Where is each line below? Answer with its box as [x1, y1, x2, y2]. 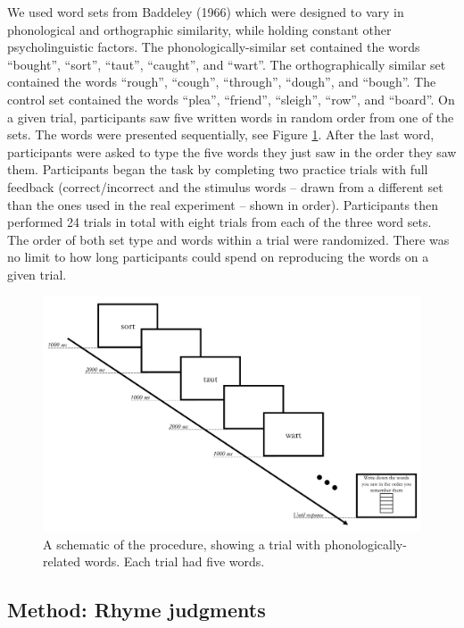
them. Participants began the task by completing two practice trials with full [7, 160, 428, 179]
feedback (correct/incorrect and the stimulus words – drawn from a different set [7, 177, 443, 196]
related [43, 552, 81, 571]
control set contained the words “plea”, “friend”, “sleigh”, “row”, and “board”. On [7, 89, 455, 108]
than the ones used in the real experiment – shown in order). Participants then [7, 195, 438, 214]
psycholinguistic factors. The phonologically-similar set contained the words [7, 38, 420, 56]
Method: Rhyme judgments [7, 596, 266, 624]
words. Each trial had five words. [84, 552, 265, 571]
